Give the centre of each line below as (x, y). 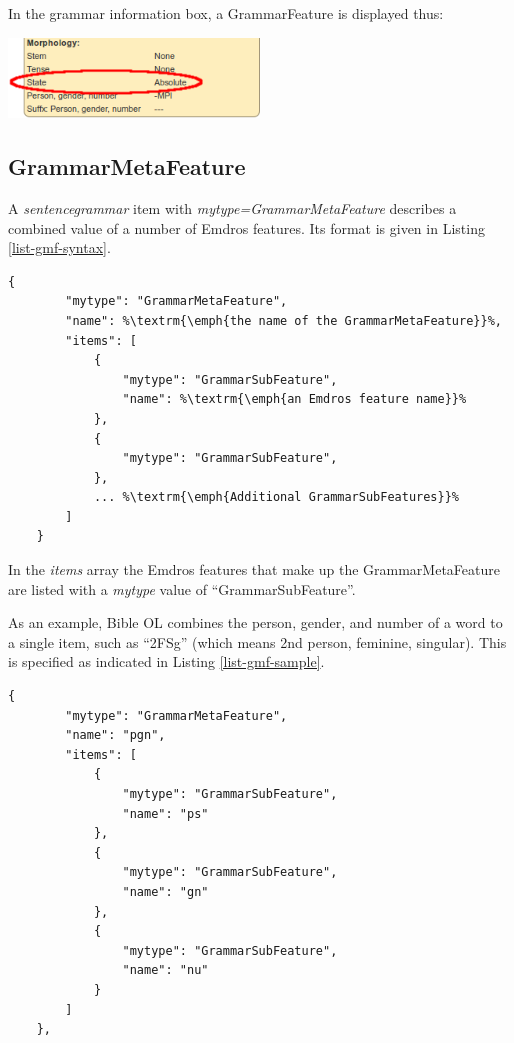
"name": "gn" (165, 891)
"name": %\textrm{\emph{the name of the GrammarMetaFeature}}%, (283, 320)
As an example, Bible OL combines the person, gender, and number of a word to (255, 622)
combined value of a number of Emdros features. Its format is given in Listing (246, 227)
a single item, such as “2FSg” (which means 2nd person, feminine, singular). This (257, 641)
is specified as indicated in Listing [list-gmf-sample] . (166, 661)
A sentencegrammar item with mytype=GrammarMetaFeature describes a (232, 207)
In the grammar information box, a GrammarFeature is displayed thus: (226, 13)
